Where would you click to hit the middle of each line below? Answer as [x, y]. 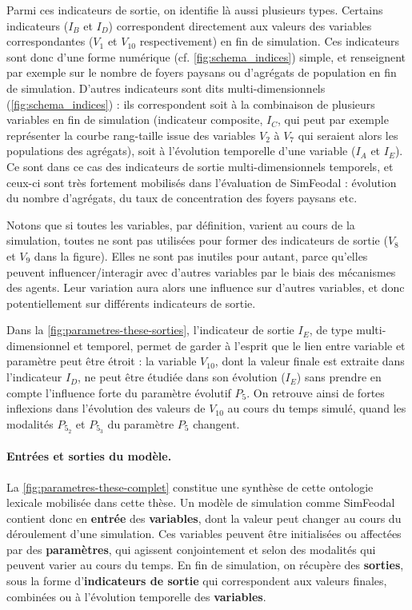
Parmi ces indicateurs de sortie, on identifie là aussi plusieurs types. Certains [195, 10]
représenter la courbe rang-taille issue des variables [131, 135]
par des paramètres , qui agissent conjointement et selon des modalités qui [191, 549]
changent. [216, 423]
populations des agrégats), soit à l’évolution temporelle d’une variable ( [181, 151]
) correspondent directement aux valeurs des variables [240, 25]
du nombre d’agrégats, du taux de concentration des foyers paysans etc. [182, 198]
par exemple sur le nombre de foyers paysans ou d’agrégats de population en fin [202, 72]
